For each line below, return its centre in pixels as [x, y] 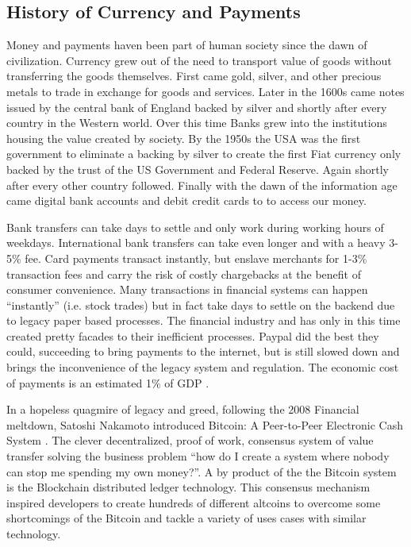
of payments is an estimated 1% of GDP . [108, 382]
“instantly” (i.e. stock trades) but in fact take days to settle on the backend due [201, 304]
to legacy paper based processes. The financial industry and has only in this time [204, 320]
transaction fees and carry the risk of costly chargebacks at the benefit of [184, 273]
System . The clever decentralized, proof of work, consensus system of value [190, 440]
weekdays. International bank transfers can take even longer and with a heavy [196, 243]
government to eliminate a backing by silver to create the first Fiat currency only [204, 154]
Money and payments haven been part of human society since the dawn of [187, 45]
